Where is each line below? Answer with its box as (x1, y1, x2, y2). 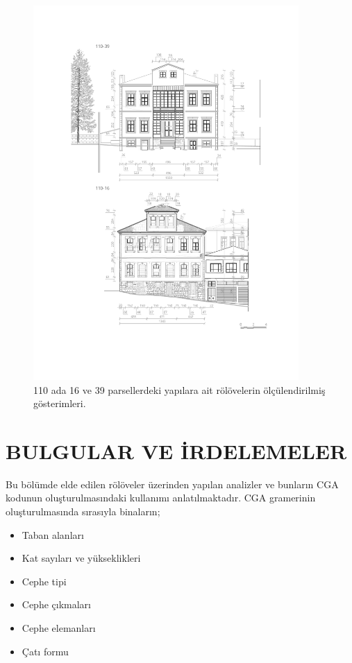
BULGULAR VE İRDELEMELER (6, 436, 347, 465)
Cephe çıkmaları (22, 597, 92, 612)
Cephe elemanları (22, 620, 96, 635)
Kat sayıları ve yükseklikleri (22, 551, 141, 565)
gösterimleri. (33, 396, 86, 411)
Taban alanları (22, 527, 84, 542)
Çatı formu (22, 644, 69, 658)
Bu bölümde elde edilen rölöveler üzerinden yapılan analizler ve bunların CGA (6, 476, 339, 491)
